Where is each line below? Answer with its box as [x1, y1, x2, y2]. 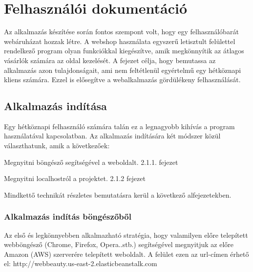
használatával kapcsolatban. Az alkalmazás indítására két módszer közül [4, 131, 221, 141]
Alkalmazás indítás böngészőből [4, 210, 131, 223]
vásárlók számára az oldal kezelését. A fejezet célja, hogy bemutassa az [4, 55, 216, 65]
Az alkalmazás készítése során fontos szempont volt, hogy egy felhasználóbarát [4, 26, 239, 37]
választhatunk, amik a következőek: [4, 140, 110, 151]
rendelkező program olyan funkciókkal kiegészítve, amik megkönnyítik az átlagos [4, 45, 244, 56]
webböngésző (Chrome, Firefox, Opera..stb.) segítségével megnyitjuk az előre [4, 239, 234, 249]
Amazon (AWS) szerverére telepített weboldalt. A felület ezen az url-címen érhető [4, 249, 249, 259]
